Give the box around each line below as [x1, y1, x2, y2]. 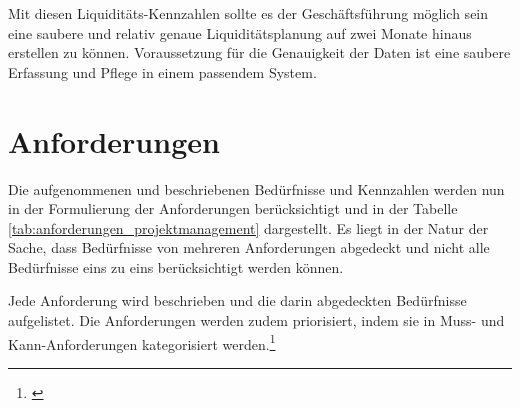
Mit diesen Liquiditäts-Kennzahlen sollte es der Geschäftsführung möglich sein [8, 3, 489, 23]
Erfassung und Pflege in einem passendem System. [8, 61, 317, 82]
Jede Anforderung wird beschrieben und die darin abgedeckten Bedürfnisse [8, 290, 467, 311]
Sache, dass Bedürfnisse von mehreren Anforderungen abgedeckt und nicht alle [8, 237, 490, 258]
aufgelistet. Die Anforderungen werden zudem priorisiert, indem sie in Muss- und [8, 310, 505, 331]
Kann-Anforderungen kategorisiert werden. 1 [8, 330, 276, 354]
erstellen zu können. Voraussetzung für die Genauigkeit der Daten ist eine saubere [8, 42, 511, 63]
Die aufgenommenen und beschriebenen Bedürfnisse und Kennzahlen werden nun [8, 178, 505, 199]
